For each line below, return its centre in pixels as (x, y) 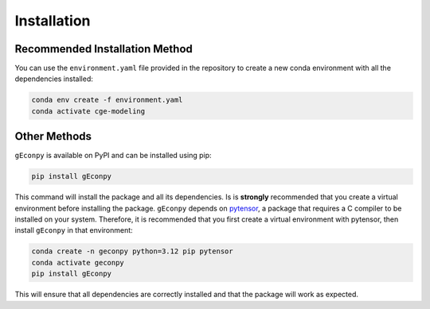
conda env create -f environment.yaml (107, 100)
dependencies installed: (54, 79)
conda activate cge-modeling (88, 111)
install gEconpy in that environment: (74, 230)
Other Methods (53, 136)
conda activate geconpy (78, 263)
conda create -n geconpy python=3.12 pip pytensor (133, 251)
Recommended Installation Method (104, 49)
